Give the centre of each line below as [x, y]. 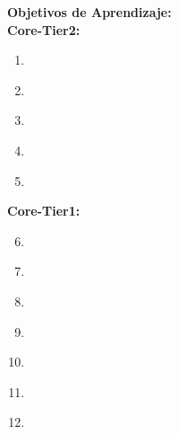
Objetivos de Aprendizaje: [89, 12]
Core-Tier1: [44, 211]
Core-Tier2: [44, 29]
